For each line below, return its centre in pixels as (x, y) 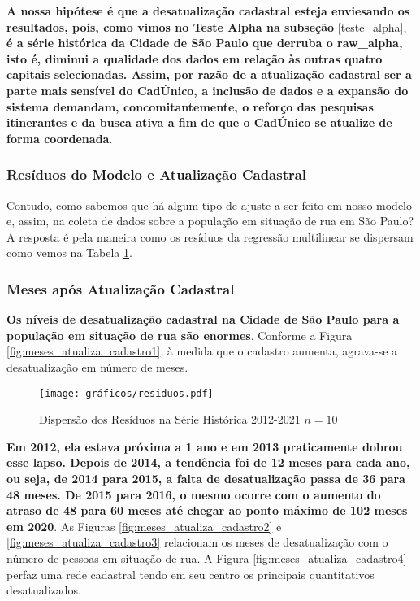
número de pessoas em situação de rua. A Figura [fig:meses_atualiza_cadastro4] (207, 557)
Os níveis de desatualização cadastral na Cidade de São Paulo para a (203, 319)
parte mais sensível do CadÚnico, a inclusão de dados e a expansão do (208, 90)
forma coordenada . (60, 138)
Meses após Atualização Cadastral (121, 288)
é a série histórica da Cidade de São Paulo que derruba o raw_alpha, (205, 43)
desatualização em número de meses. (97, 366)
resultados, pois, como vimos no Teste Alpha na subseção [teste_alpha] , (207, 26)
